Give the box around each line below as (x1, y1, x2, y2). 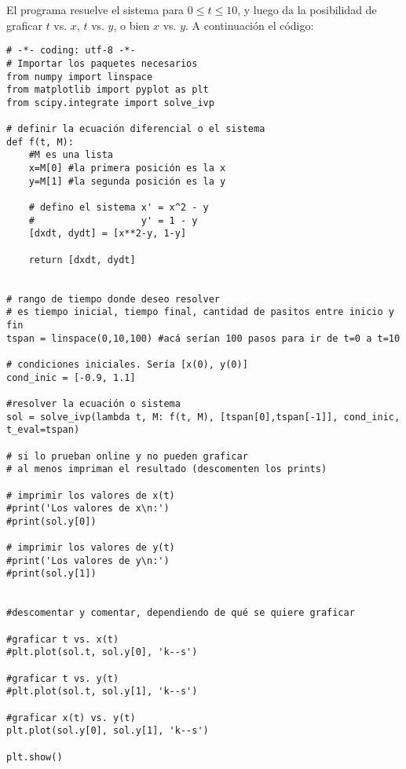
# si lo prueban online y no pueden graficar (6, 450, 248, 462)
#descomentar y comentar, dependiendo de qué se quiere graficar (6, 607, 355, 619)
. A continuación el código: (185, 16, 314, 33)
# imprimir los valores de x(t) (6, 489, 175, 501)
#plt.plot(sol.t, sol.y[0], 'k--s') (6, 646, 198, 658)
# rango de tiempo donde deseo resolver (6, 293, 221, 305)
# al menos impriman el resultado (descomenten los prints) (6, 463, 327, 475)
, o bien (113, 16, 150, 33)
